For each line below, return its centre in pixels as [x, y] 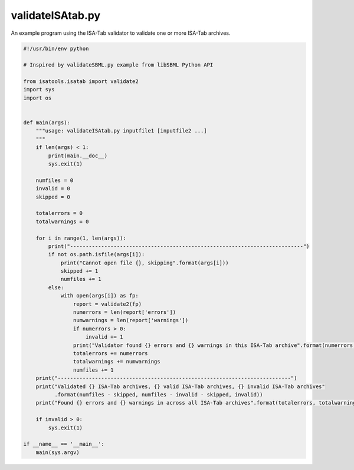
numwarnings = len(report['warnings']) [131, 320]
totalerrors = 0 [59, 213]
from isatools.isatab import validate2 [81, 82]
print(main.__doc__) [78, 155]
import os [37, 98]
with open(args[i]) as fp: [99, 296]
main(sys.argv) [58, 452]
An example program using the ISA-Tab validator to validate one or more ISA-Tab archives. [121, 33]
